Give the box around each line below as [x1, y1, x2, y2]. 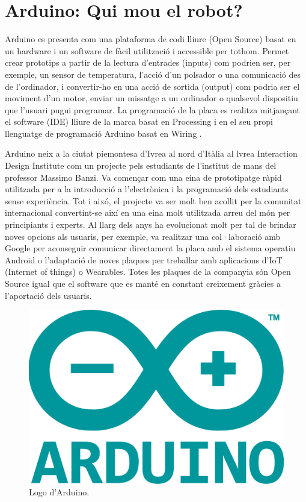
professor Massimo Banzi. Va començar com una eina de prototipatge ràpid [5, 171, 282, 183]
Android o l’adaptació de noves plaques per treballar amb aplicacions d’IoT [5, 253, 283, 266]
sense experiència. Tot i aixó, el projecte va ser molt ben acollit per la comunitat [5, 194, 302, 207]
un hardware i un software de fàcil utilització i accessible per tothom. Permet [5, 44, 289, 57]
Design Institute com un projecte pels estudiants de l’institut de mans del [5, 159, 277, 172]
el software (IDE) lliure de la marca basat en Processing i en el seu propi [5, 115, 274, 128]
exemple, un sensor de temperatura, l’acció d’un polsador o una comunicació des [5, 67, 301, 80]
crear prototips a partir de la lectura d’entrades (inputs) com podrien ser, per [5, 56, 291, 69]
